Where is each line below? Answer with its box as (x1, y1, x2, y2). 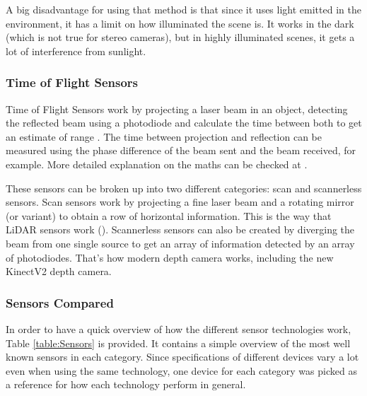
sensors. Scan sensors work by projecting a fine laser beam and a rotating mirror (6, 194, 354, 209)
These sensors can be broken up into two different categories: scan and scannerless (6, 180, 362, 195)
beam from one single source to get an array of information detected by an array (6, 235, 355, 250)
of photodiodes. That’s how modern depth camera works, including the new (6, 250, 334, 264)
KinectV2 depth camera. (6, 264, 112, 279)
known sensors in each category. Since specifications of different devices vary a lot (6, 349, 359, 364)
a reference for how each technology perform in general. (6, 377, 246, 392)
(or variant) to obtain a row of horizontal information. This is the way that (6, 208, 332, 223)
